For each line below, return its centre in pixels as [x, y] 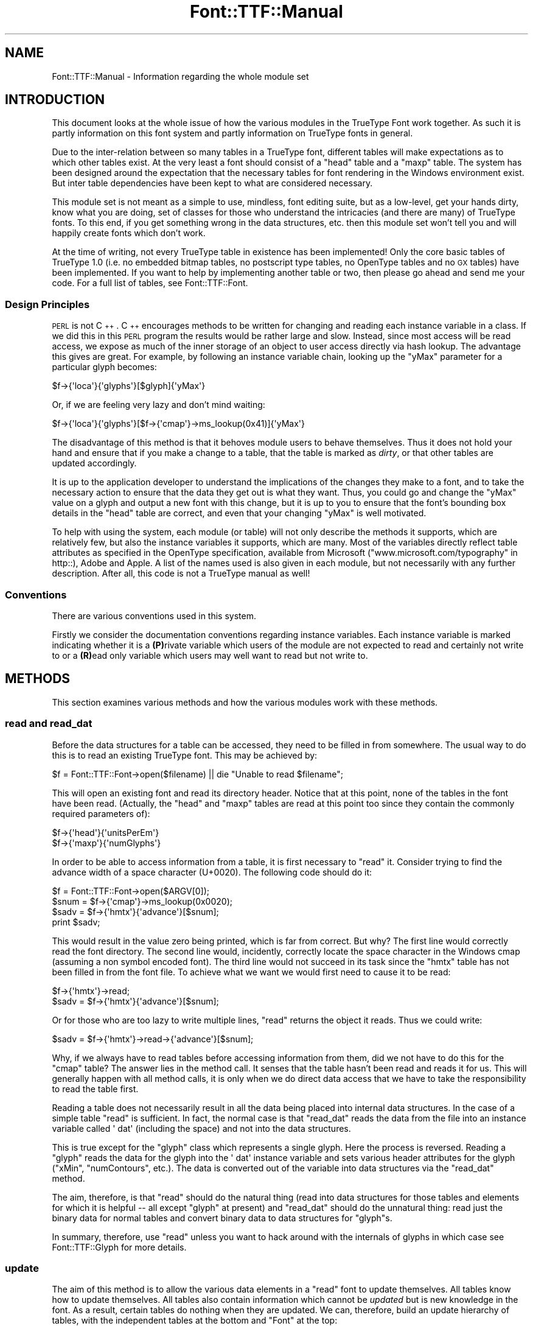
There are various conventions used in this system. [154, 616]
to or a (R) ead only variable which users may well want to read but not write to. [210, 655]
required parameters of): [101, 813]
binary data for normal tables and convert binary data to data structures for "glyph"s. [222, 1218]
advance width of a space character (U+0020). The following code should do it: [212, 872]
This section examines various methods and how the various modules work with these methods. [245, 702]
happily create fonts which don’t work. [129, 233]
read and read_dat [49, 724]
